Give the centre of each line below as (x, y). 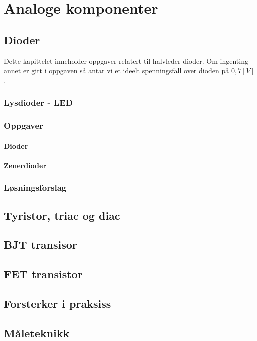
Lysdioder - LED (39, 103)
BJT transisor (41, 244)
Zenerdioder (25, 165)
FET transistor (43, 274)
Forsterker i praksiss (58, 303)
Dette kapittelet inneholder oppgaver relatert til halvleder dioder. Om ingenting (126, 61)
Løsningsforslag (35, 187)
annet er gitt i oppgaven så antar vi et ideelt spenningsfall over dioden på (117, 71)
